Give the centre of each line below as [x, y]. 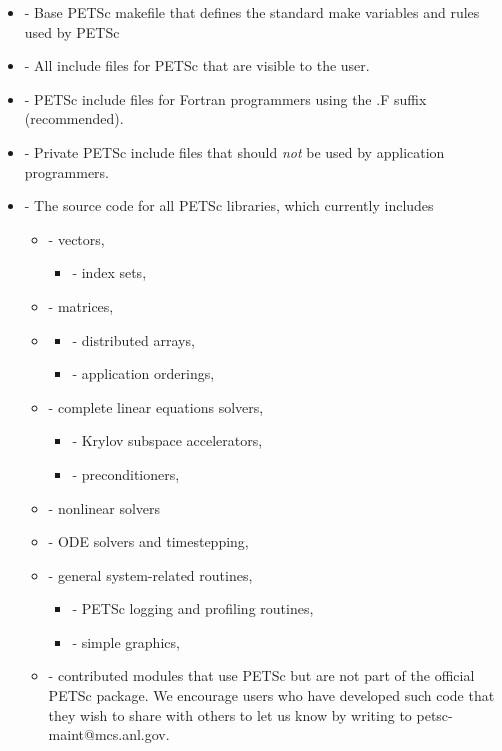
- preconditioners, [126, 473]
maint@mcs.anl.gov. [109, 734]
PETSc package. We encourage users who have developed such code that [271, 695]
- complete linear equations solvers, [156, 406]
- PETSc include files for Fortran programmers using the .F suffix [225, 98]
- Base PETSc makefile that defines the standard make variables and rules [252, 12]
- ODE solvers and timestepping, [148, 541]
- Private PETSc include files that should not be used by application [234, 151]
